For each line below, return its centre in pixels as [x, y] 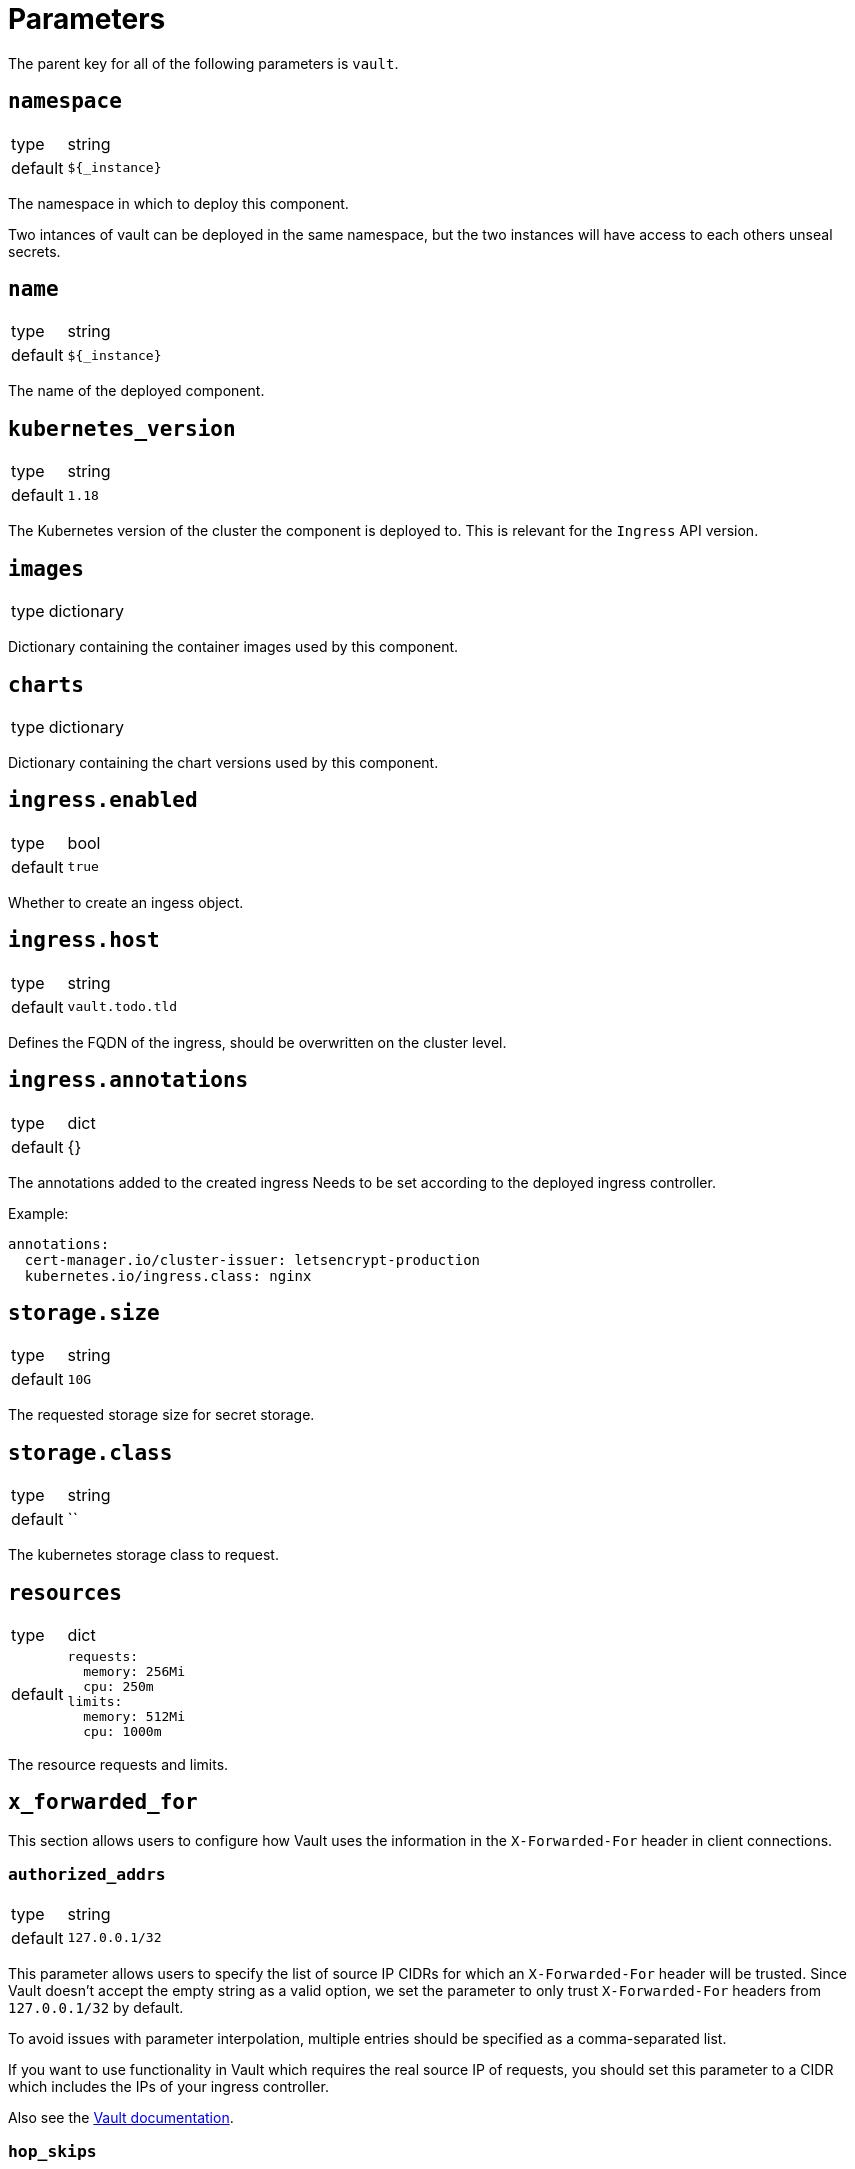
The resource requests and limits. [118, 1765]
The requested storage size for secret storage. [161, 1415]
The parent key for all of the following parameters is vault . [203, 63]
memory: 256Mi [134, 1672]
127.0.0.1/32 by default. [96, 2007]
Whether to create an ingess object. [126, 902]
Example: [38, 1213]
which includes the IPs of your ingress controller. [168, 2086]
